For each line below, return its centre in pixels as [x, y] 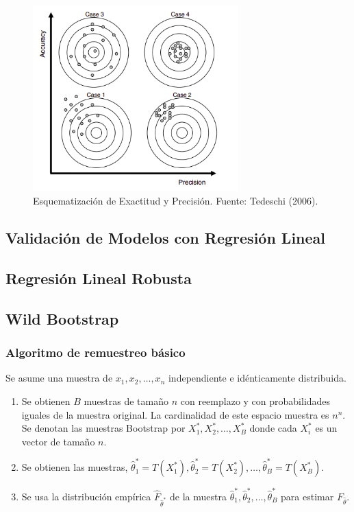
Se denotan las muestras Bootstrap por [103, 428]
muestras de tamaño [126, 401]
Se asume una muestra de [59, 378]
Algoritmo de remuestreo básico [96, 352]
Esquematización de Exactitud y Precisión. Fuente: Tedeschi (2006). [176, 201]
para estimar [307, 496]
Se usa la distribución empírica [86, 496]
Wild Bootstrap [62, 318]
